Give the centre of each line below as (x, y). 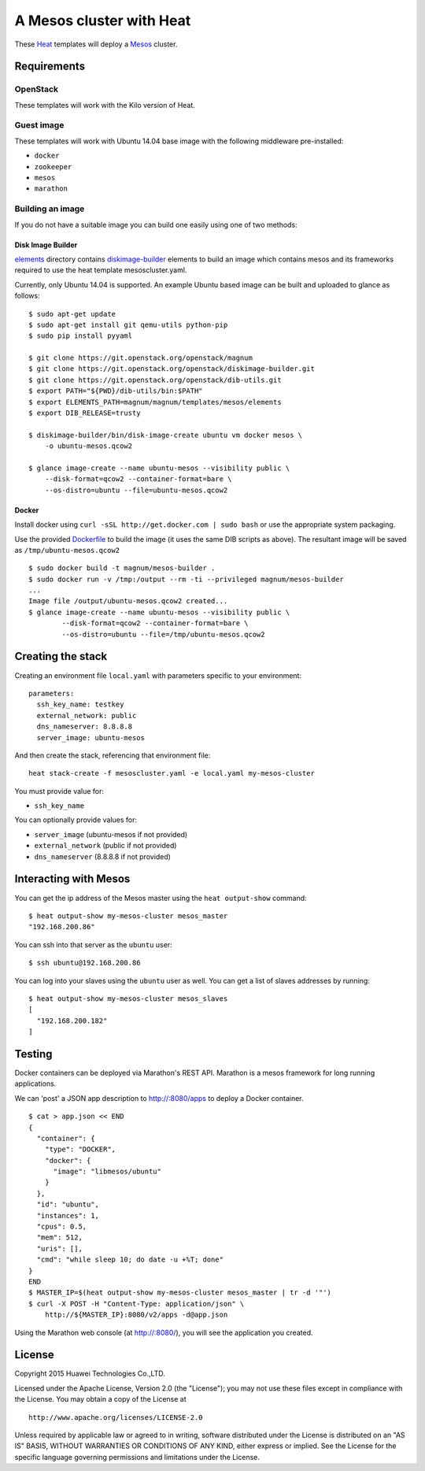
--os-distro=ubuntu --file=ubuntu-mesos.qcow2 (136, 490)
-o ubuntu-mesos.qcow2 (89, 446)
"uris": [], (59, 1249)
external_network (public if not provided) (105, 846)
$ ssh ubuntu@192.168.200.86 (85, 963)
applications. (35, 1084)
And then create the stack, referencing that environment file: (113, 755)
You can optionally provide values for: (76, 820)
